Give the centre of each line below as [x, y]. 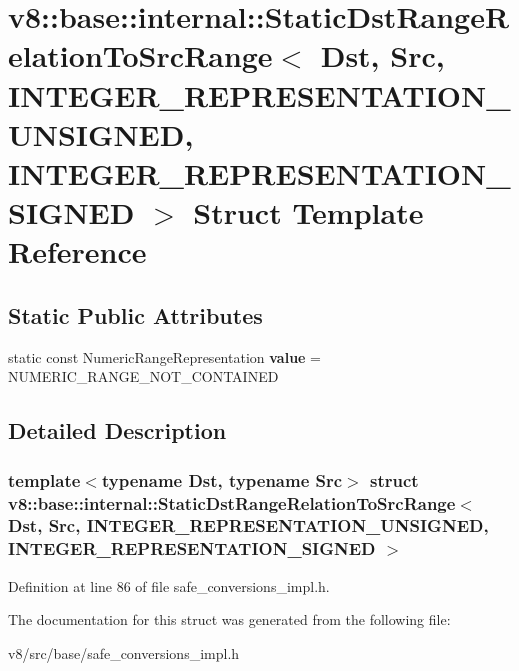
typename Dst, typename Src [222, 479]
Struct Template [308, 212]
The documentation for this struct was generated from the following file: [229, 619]
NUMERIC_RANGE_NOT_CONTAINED [143, 376]
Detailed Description [117, 430]
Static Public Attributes [135, 314]
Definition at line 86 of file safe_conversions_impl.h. [169, 585]
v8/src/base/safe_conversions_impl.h [124, 652]
